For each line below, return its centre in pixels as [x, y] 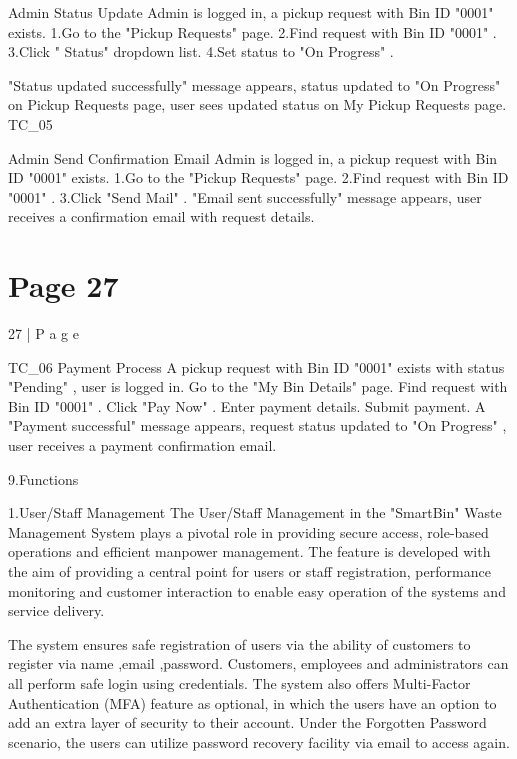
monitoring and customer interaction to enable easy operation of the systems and [257, 590]
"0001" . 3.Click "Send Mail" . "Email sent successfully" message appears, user [245, 196]
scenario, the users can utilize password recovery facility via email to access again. [259, 741]
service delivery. [56, 610]
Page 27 [63, 285]
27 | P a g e [43, 333]
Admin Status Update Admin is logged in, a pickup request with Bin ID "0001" [251, 12]
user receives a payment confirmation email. [142, 445]
